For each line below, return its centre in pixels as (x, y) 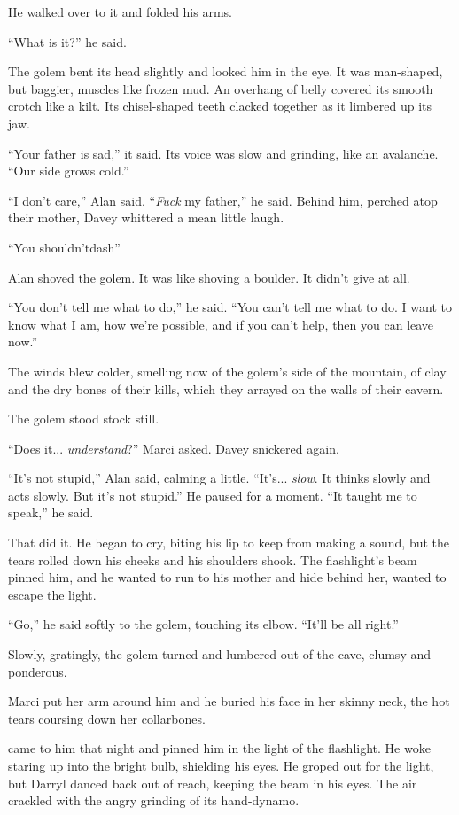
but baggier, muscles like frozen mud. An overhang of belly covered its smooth (221, 88)
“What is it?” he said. (67, 41)
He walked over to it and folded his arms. (120, 12)
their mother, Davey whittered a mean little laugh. (146, 217)
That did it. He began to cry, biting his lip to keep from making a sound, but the (229, 543)
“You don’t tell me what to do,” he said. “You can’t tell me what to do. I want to (230, 307)
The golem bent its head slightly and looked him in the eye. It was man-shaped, (226, 71)
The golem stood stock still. (84, 419)
